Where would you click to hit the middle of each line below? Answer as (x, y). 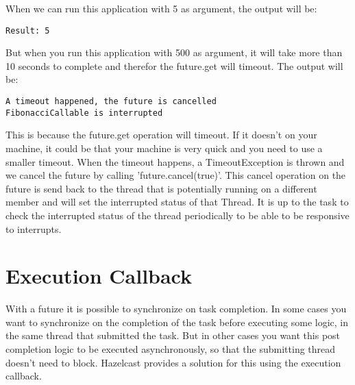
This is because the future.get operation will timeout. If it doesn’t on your (161, 135)
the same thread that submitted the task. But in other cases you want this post (173, 335)
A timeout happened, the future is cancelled (111, 102)
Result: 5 (28, 30)
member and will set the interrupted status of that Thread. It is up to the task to (177, 202)
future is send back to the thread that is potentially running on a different (161, 188)
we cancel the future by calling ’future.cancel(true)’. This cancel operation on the (176, 175)
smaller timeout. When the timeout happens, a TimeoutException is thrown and (175, 161)
